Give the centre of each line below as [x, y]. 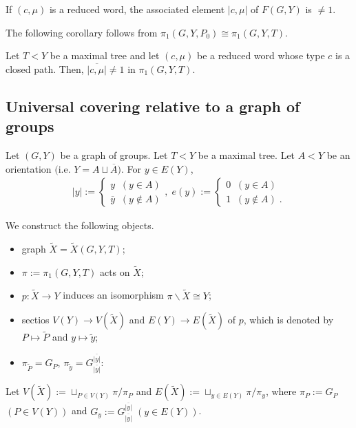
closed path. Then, [45, 68]
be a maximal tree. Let [247, 154]
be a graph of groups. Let [114, 154]
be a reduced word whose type [261, 55]
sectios [35, 320]
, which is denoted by [289, 320]
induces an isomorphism [113, 295]
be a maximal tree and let [105, 55]
